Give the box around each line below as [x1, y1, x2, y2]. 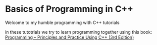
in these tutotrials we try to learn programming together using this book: [5, 29, 152, 35]
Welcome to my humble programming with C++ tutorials [5, 20, 120, 25]
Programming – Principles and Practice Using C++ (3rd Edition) [5, 34, 134, 40]
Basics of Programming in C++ [5, 3, 134, 15]
